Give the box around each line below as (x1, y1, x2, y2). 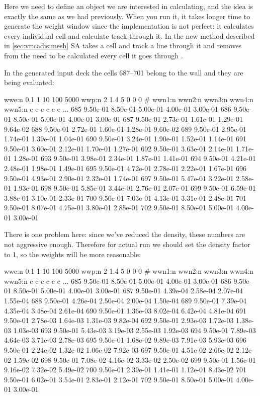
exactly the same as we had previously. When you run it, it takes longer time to (4, 11, 250, 21)
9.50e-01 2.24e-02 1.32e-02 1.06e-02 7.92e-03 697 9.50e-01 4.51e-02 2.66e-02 (4, 345, 234, 355)
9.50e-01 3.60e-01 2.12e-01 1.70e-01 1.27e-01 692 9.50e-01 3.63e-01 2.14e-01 (4, 143, 234, 153)
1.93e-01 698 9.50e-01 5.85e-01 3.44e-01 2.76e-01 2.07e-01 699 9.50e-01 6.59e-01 (13, 183, 256, 193)
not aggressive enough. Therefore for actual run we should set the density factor (4, 239, 250, 250)
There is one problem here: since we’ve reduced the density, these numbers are (4, 229, 245, 240)
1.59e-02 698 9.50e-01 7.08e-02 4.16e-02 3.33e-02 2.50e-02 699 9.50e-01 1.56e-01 (13, 354, 256, 365)
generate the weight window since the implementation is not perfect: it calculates (4, 21, 254, 31)
